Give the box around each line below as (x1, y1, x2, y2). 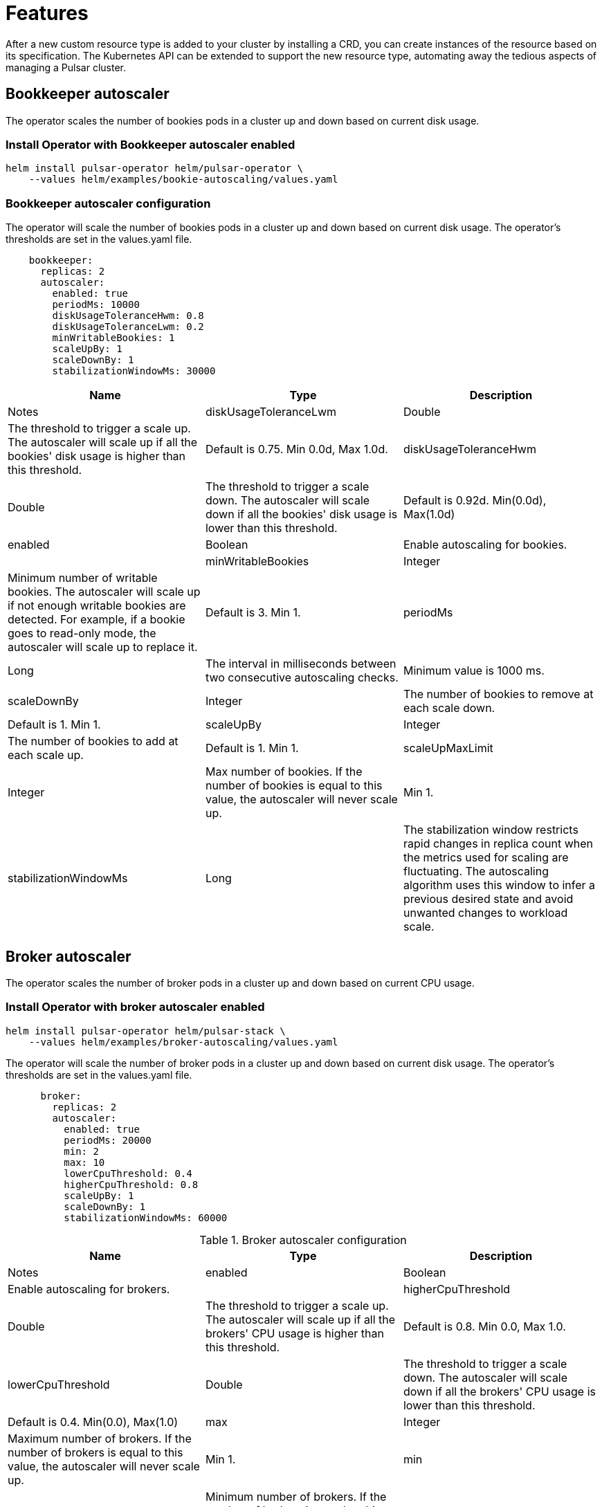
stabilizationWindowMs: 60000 (64, 1212, 228, 1223)
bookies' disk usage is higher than (8, 449, 186, 464)
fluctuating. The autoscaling (403, 864, 549, 879)
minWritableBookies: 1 (52, 332, 175, 344)
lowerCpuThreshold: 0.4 (64, 1167, 192, 1179)
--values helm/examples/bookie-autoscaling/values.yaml (28, 174, 338, 185)
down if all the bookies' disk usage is (205, 507, 398, 522)
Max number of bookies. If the (205, 765, 363, 779)
